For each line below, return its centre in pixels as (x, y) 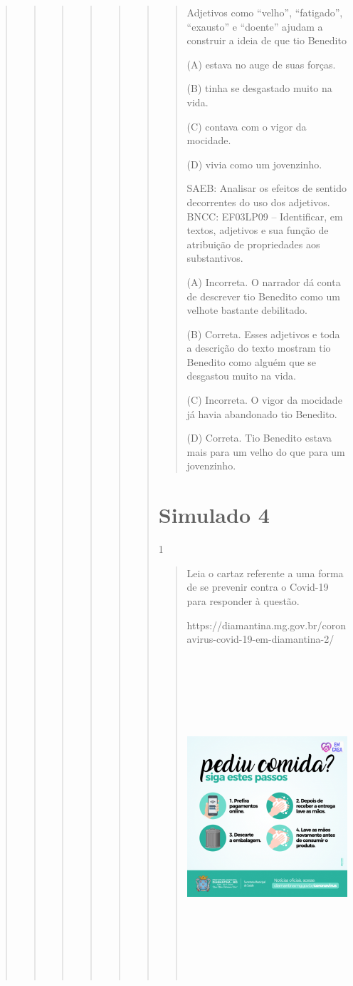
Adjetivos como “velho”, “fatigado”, (265, 12)
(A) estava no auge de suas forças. (261, 64)
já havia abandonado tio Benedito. (262, 413)
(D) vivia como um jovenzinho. (254, 164)
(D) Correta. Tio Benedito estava (259, 438)
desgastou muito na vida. (241, 376)
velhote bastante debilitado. (247, 310)
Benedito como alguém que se (252, 361)
